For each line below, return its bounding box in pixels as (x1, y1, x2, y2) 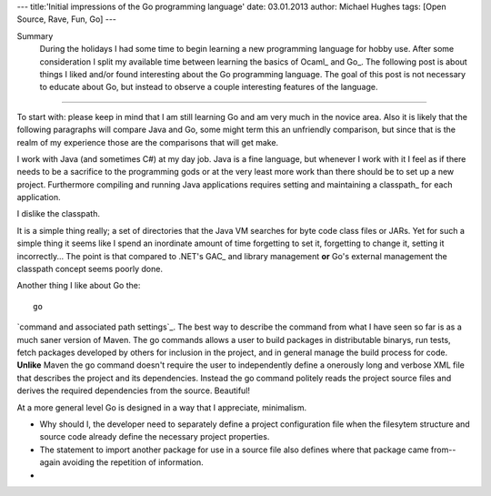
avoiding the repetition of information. (62, 457, 204, 468)
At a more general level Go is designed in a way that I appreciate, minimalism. (16, 401, 307, 413)
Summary (16, 30, 54, 41)
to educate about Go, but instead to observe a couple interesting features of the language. (39, 82, 378, 93)
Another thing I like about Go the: (16, 280, 141, 291)
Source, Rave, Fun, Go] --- (16, 14, 117, 25)
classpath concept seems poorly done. (16, 264, 164, 275)
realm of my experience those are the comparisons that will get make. (16, 137, 279, 147)
